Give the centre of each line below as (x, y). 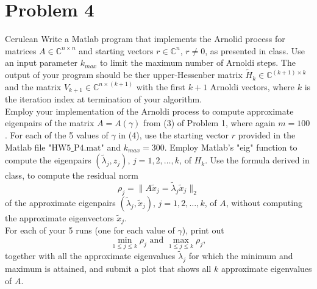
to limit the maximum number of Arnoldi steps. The (198, 62)
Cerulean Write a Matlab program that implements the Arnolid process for (145, 39)
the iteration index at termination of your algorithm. (103, 99)
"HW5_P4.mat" (76, 148)
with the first (161, 86)
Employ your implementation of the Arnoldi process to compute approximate (149, 111)
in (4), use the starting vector (174, 134)
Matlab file (25, 147)
